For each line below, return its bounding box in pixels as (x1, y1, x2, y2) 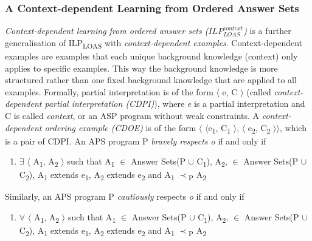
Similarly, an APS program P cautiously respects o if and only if (5, 190, 244, 203)
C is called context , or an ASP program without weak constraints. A (5, 109, 260, 121)
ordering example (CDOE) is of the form (44, 121, 196, 134)
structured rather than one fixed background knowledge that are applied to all (5, 73, 297, 86)
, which (279, 121, 307, 134)
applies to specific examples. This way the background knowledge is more (5, 61, 278, 74)
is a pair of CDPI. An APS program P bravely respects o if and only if (5, 134, 266, 147)
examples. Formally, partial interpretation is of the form (5, 85, 213, 98)
